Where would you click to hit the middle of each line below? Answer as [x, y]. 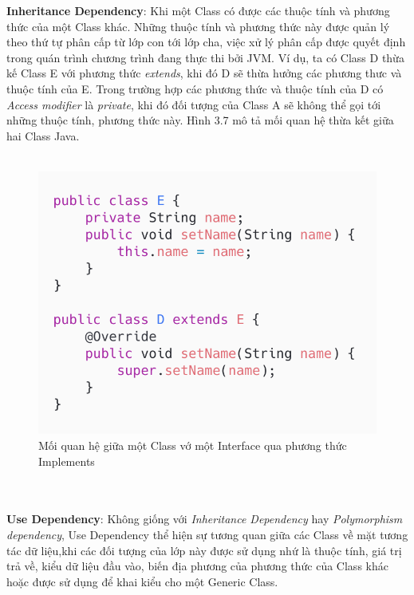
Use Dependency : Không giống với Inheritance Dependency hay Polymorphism [205, 519]
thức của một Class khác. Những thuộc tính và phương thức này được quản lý [198, 26]
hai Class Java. [43, 135]
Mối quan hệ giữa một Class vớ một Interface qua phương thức [193, 445]
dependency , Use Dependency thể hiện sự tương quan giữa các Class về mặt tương [207, 534]
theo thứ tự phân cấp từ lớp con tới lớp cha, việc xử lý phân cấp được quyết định [206, 42]
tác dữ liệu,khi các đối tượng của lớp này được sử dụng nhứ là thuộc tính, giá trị [204, 550]
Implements [67, 461]
